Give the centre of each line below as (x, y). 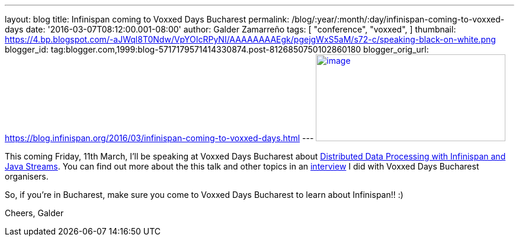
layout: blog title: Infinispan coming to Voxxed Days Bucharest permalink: (147, 19)
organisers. (27, 176)
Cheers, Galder (34, 213)
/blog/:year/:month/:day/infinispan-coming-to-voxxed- (398, 19)
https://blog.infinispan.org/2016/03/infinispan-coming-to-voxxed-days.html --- (159, 138)
